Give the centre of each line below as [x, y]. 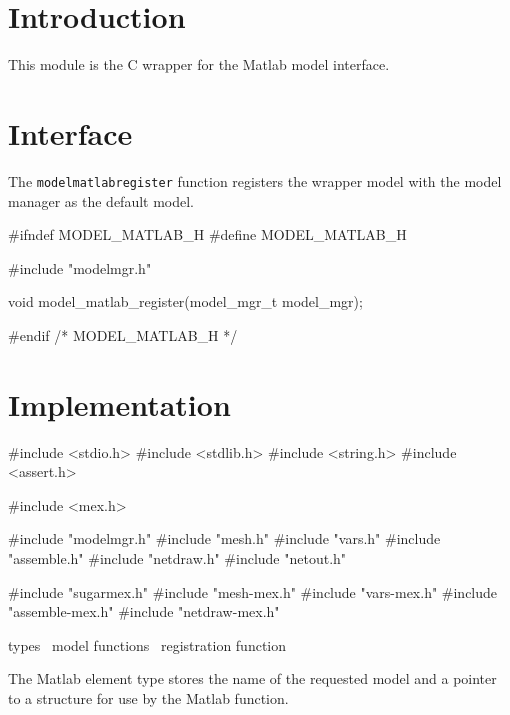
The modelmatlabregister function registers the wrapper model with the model [255, 180]
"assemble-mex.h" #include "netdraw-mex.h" [144, 611]
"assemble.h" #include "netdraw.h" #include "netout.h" [177, 557]
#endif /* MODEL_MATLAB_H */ [123, 334]
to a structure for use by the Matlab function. [148, 697]
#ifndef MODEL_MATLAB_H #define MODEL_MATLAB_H [207, 234]
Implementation [119, 403]
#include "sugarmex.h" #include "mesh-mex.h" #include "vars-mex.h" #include [253, 591]
